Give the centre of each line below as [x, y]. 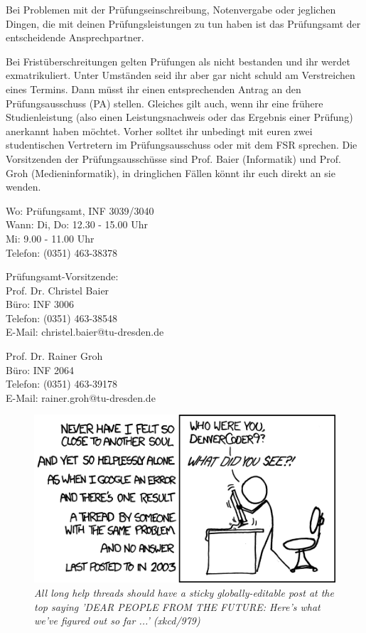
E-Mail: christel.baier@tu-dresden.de [85, 332]
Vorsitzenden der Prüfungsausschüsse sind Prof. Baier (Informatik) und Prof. [173, 158]
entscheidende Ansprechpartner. [75, 37]
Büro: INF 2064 [40, 369]
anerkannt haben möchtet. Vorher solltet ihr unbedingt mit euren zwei [159, 131]
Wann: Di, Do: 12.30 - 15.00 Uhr [77, 224]
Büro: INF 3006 [40, 304]
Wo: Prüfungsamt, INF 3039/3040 [80, 210]
